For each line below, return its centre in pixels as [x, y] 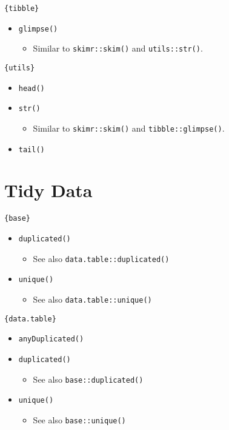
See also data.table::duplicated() [101, 258]
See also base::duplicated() [88, 379]
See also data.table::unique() [92, 299]
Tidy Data [48, 190]
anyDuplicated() [51, 339]
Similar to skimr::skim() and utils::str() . [118, 48]
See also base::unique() [79, 419]
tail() [32, 149]
